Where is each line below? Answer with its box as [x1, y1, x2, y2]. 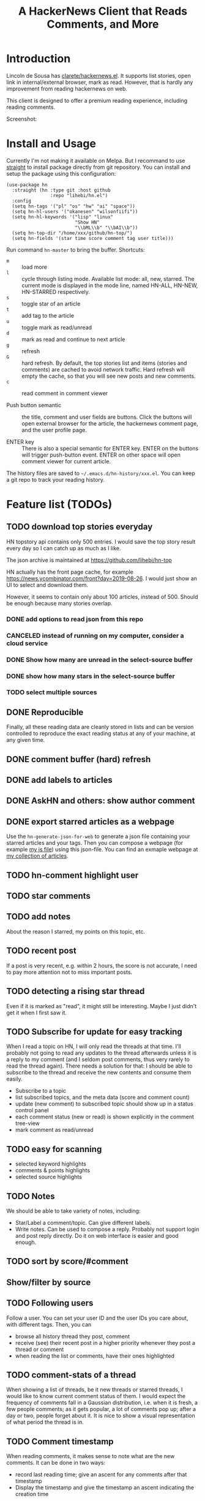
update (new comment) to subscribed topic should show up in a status [15, 1100, 194, 1107]
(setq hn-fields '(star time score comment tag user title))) [12, 235, 174, 241]
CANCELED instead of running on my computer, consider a [6, 631, 185, 640]
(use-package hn [6, 182, 48, 188]
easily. [6, 1076, 23, 1083]
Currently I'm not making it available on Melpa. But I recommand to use [6, 157, 185, 164]
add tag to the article [21, 312, 75, 319]
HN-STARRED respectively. [21, 288, 91, 295]
